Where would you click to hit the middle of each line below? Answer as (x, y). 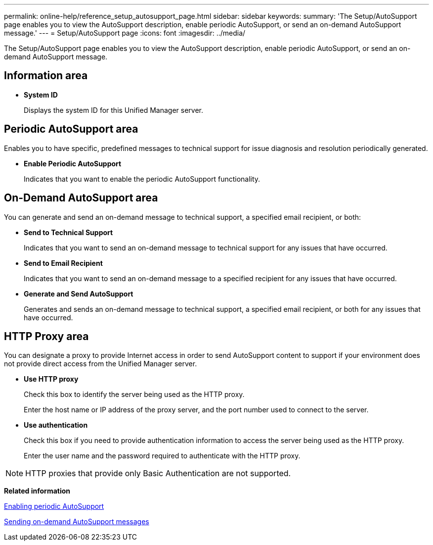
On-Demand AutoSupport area (81, 198)
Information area (46, 76)
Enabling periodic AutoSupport (54, 506)
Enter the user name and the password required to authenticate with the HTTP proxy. (162, 456)
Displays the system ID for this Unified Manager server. (114, 110)
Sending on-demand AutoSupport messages (77, 522)
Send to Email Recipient (63, 263)
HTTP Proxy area (46, 336)
